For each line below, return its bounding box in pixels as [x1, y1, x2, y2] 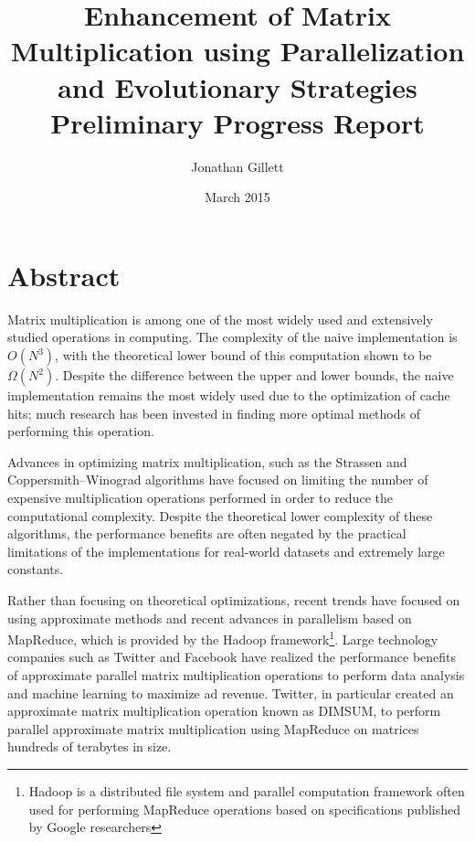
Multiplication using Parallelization [10, 32, 465, 69]
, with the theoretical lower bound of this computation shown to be [55, 346, 432, 364]
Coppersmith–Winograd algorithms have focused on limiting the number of [7, 470, 428, 489]
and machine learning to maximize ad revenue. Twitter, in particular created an [7, 683, 454, 702]
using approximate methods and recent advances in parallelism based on [7, 608, 412, 627]
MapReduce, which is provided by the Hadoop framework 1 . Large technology [7, 627, 438, 648]
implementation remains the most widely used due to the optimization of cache [7, 386, 450, 404]
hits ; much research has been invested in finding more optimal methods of [7, 403, 420, 422]
